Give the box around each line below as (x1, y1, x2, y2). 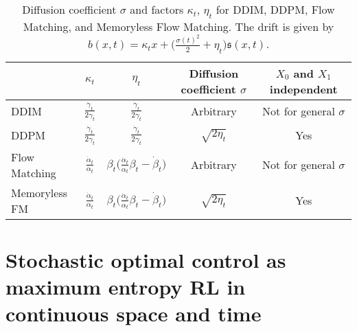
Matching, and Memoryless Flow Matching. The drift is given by (23, 19, 334, 35)
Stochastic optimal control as (5, 246, 286, 274)
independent (269, 80, 338, 97)
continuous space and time (5, 299, 262, 328)
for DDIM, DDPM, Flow (216, 1, 335, 17)
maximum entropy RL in (5, 273, 246, 301)
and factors (130, 1, 184, 17)
